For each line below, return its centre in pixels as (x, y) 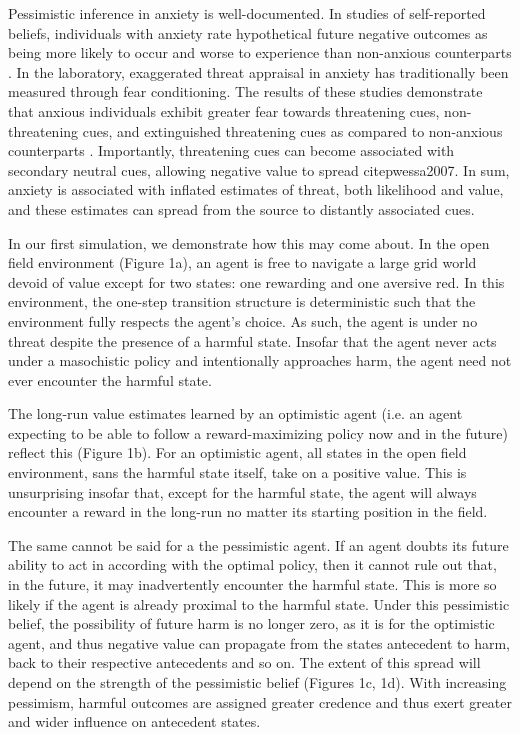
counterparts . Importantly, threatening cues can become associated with (231, 150)
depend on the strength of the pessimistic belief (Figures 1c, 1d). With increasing (257, 682)
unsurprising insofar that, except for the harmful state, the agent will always (242, 491)
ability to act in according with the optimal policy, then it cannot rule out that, (252, 564)
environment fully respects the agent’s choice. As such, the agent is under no (243, 320)
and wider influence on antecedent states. (134, 721)
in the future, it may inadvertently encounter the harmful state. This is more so (252, 584)
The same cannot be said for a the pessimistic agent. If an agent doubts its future (258, 544)
